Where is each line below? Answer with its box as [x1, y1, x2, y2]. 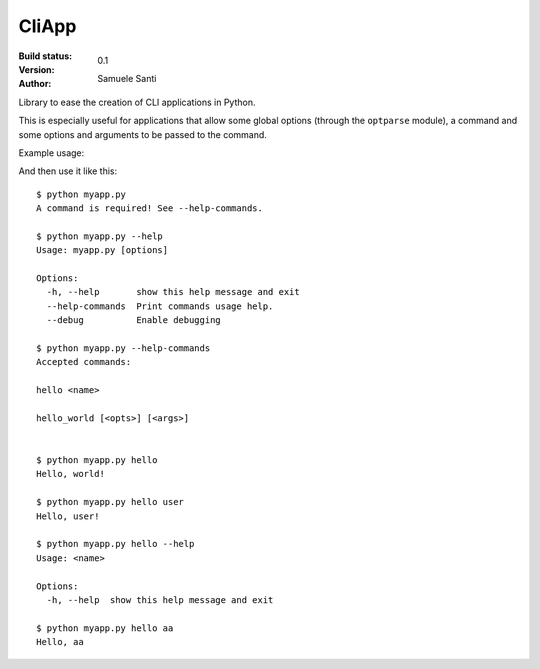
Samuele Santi [97, 72, 157, 84]
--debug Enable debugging [46, 315, 222, 326]
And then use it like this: [18, 165, 118, 177]
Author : [18, 78, 52, 90]
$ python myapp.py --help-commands [36, 342, 211, 354]
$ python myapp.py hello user [36, 496, 185, 508]
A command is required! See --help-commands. [36, 203, 264, 214]
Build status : [18, 50, 73, 62]
